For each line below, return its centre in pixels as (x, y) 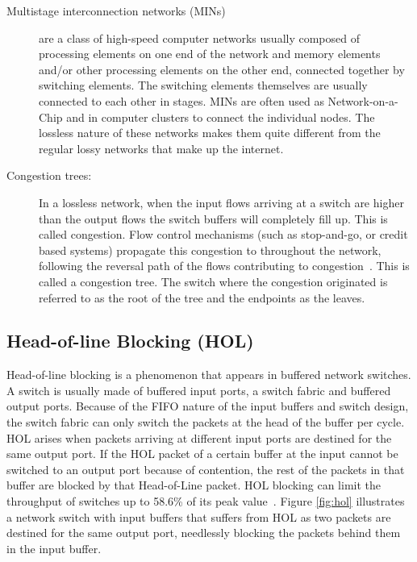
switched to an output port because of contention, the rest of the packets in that (206, 469)
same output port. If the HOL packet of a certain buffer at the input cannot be (202, 454)
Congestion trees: (49, 175)
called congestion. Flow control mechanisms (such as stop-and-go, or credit (223, 234)
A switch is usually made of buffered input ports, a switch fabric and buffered (199, 390)
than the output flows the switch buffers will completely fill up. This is (213, 218)
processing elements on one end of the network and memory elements (210, 54)
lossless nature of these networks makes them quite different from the (210, 133)
